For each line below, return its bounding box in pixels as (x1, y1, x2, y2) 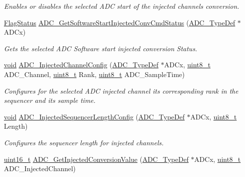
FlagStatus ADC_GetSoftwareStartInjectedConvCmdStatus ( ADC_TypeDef (4, 17, 235, 27)
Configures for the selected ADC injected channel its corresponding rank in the (4, 85, 239, 96)
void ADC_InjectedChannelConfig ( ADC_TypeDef (4, 59, 159, 70)
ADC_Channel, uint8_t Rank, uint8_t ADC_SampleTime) (4, 69, 185, 79)
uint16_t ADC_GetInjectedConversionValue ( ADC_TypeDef (4, 154, 189, 164)
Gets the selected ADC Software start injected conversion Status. (4, 43, 198, 53)
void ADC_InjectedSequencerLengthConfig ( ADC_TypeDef (4, 111, 185, 121)
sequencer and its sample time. (4, 95, 96, 105)
